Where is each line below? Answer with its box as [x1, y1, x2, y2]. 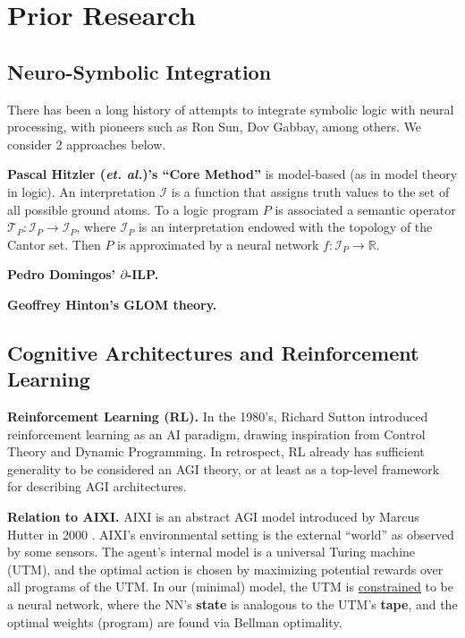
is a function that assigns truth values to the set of [171, 182, 450, 200]
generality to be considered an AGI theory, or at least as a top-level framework [7, 459, 440, 478]
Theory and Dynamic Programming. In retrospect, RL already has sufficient [7, 442, 425, 461]
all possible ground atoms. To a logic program [7, 200, 259, 218]
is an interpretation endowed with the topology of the [138, 217, 433, 236]
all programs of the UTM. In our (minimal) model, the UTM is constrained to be [7, 577, 453, 596]
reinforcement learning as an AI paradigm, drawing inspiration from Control [7, 424, 426, 443]
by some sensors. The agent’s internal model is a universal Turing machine [7, 542, 416, 561]
